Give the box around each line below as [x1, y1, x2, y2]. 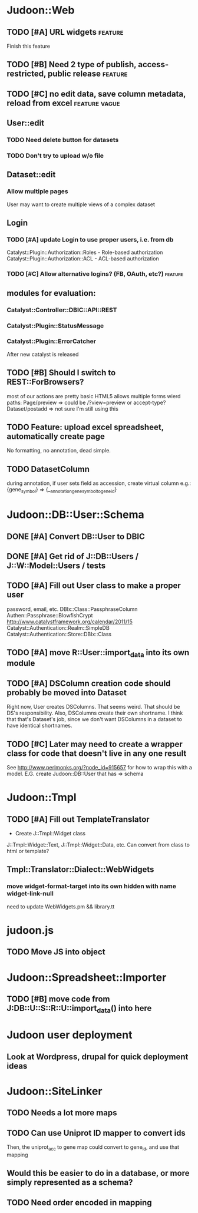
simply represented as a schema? [6, 1178, 133, 1188]
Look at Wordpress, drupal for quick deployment [6, 1052, 189, 1062]
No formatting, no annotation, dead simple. [6, 447, 111, 454]
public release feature [47, 69, 128, 79]
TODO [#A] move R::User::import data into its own [6, 647, 190, 659]
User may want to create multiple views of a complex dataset [6, 201, 156, 208]
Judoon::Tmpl [6, 791, 77, 804]
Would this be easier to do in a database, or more [6, 1168, 190, 1178]
